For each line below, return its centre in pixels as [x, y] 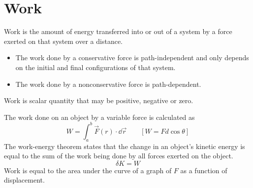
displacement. [24, 180]
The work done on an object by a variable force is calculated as [99, 117]
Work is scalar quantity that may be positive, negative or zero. [99, 100]
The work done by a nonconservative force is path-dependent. [108, 84]
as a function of [204, 170]
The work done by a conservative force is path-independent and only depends [132, 57]
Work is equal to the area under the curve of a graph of [88, 170]
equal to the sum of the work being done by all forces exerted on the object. [119, 156]
